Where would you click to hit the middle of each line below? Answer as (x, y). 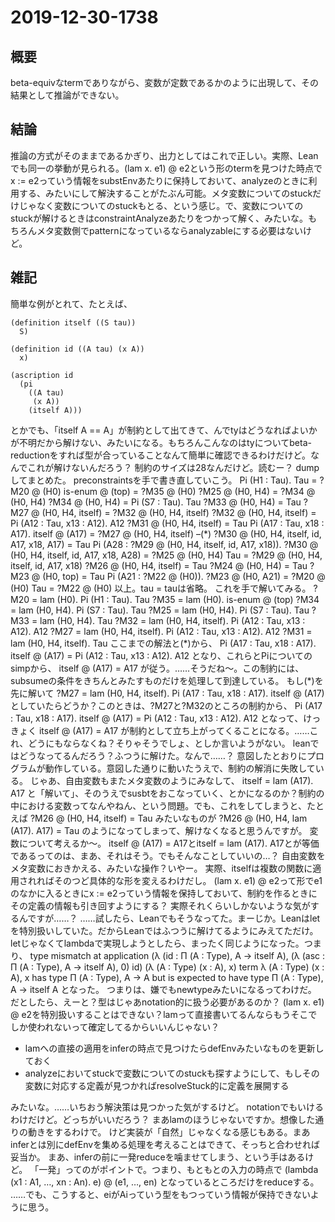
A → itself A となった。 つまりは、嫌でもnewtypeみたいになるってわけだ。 (163, 989)
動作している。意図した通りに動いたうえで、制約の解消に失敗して (180, 768)
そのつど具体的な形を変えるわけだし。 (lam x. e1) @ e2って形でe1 (188, 880)
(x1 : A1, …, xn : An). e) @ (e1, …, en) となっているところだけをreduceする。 (165, 1182)
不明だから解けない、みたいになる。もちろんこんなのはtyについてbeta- (165, 442)
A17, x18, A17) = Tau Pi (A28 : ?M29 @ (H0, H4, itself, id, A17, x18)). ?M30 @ (164, 544)
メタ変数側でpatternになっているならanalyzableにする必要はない (169, 230)
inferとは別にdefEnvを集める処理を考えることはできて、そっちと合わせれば (165, 1144)
